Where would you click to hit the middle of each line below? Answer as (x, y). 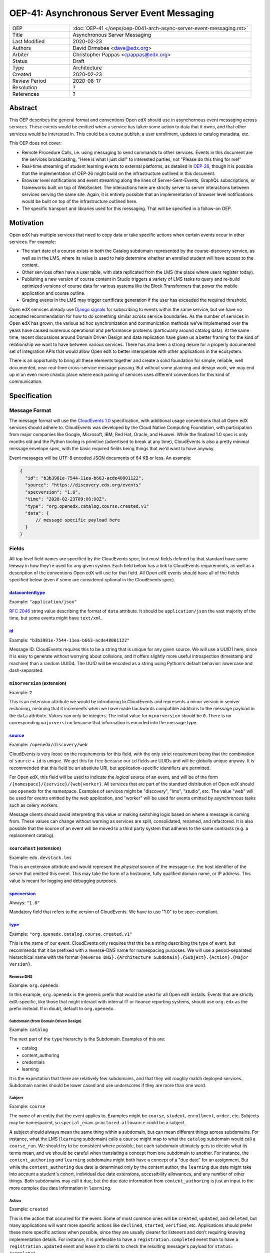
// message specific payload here (78, 520)
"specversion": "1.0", (53, 492)
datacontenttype (27, 592)
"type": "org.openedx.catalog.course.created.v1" (87, 506)
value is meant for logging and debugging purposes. (63, 881)
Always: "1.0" (24, 903)
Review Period (29, 81)
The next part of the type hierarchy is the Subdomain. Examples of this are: (87, 1039)
